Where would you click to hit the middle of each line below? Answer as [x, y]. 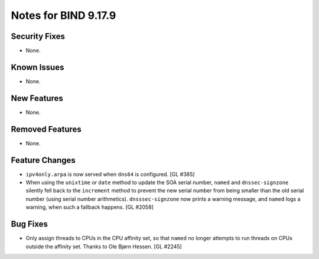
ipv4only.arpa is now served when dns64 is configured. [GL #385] [110, 174]
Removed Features [46, 129]
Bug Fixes [30, 224]
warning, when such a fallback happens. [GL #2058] [89, 207]
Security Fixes [38, 36]
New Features [37, 98]
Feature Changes [43, 160]
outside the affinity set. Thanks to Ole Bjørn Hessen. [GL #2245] [104, 246]
